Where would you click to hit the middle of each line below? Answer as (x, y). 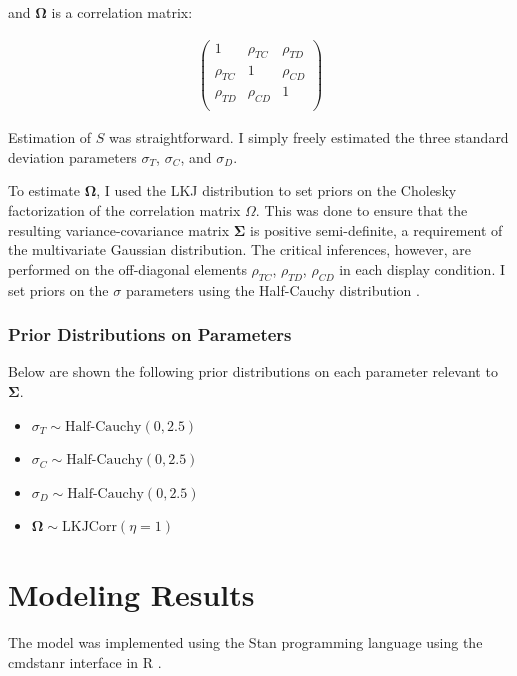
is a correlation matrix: (122, 12)
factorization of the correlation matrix (124, 210)
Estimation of (50, 137)
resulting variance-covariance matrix (119, 229)
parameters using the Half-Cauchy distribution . (272, 289)
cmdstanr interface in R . (85, 661)
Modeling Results (131, 594)
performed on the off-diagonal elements (127, 268)
